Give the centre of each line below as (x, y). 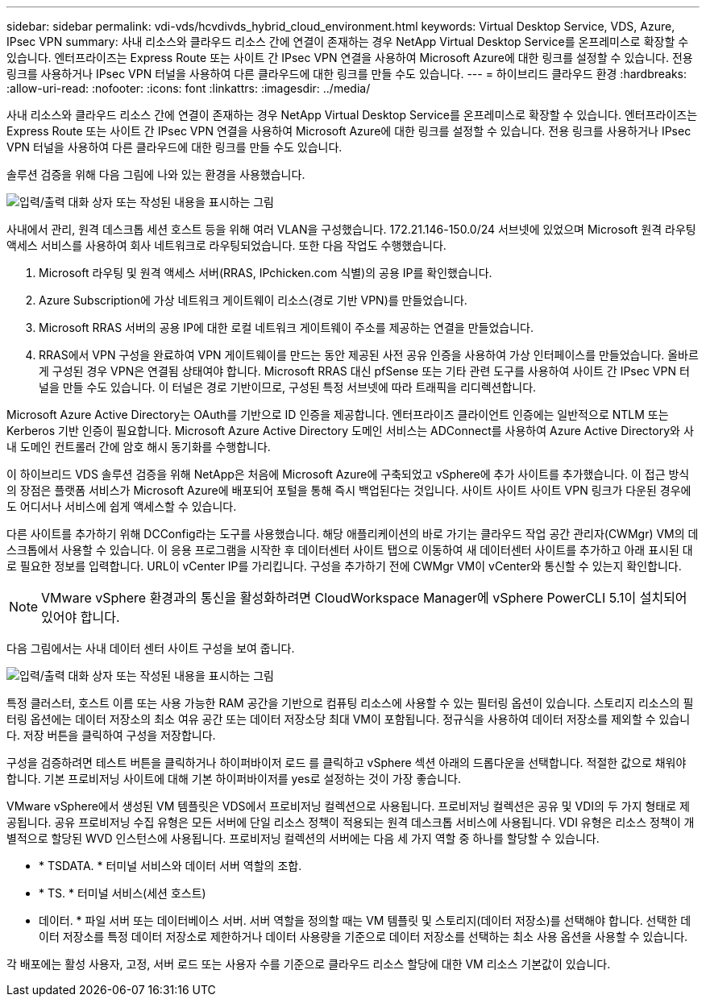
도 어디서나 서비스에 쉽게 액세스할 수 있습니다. (122, 506)
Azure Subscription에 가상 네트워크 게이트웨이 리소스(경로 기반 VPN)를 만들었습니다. (253, 300)
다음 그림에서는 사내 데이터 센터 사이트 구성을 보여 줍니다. (151, 648)
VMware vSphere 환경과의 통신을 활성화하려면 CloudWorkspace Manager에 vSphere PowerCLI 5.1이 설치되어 (364, 598)
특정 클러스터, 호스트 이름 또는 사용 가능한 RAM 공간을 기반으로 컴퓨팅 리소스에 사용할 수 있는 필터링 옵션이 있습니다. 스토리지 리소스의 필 (350, 703)
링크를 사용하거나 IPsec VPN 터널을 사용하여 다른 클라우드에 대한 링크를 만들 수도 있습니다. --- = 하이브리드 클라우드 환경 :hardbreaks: (347, 74)
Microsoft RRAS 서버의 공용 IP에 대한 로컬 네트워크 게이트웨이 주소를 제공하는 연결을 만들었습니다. (286, 327)
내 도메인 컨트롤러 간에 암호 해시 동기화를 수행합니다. (139, 447)
